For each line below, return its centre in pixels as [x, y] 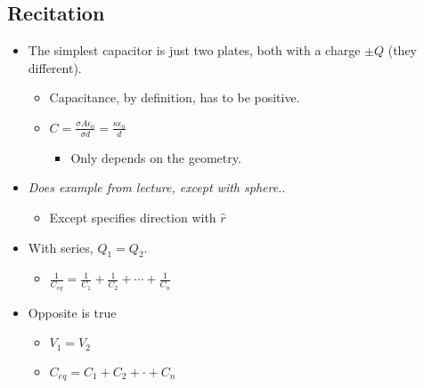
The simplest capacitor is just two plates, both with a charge [194, 50]
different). [55, 67]
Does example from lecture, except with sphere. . [157, 187]
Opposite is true [72, 312]
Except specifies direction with [133, 217]
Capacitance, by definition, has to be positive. [175, 97]
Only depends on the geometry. [156, 157]
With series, [61, 247]
